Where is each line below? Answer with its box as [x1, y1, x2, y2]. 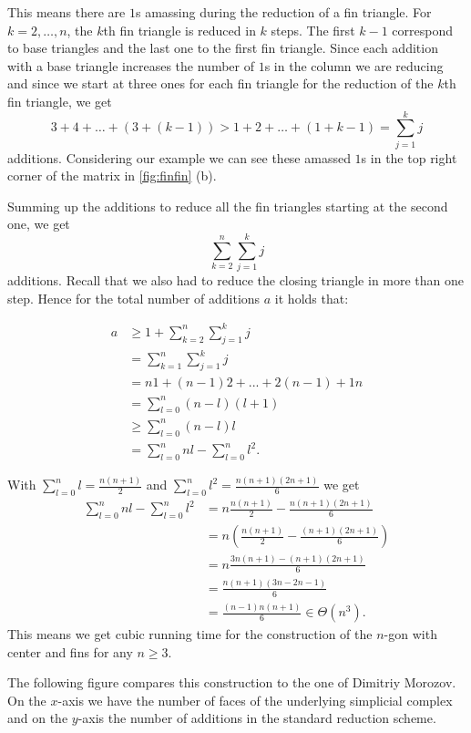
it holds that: [274, 288, 349, 307]
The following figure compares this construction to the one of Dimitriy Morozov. [7, 673, 456, 692]
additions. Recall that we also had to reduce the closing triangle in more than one [7, 271, 465, 290]
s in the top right [361, 148, 457, 167]
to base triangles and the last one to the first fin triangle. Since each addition [7, 38, 438, 57]
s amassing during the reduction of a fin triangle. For [135, 3, 432, 21]
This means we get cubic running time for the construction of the [7, 625, 373, 644]
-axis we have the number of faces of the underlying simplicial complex [57, 690, 453, 709]
